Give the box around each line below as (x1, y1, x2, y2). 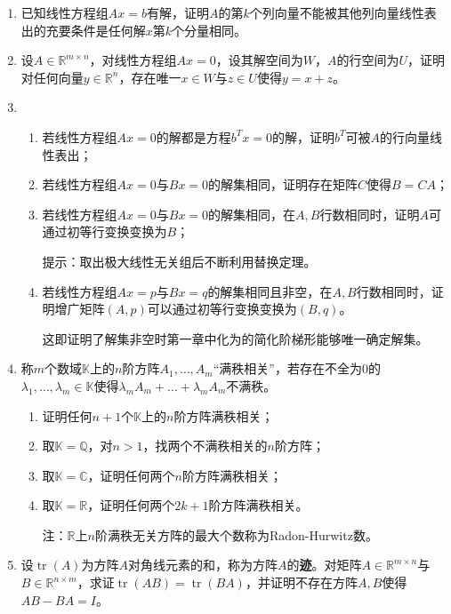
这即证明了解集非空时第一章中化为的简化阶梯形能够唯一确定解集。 (42, 329, 429, 347)
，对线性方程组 (89, 51, 177, 69)
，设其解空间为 (215, 51, 303, 69)
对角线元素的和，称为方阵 (127, 555, 278, 574)
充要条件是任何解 (45, 20, 146, 39)
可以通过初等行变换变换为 (147, 299, 297, 318)
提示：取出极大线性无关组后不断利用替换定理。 (42, 251, 317, 270)
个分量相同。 (172, 20, 247, 39)
